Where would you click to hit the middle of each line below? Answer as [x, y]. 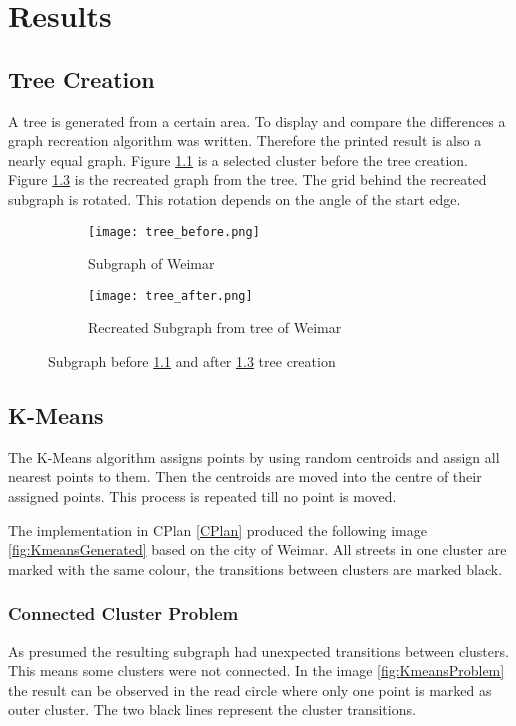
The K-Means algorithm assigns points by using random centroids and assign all [254, 456]
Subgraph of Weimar [151, 263]
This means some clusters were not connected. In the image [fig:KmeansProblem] [256, 670]
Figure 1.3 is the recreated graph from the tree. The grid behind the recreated [247, 179]
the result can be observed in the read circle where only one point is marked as [250, 689]
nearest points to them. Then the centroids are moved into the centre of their [245, 476]
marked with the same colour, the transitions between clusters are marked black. [255, 568]
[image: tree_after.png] [170, 295]
